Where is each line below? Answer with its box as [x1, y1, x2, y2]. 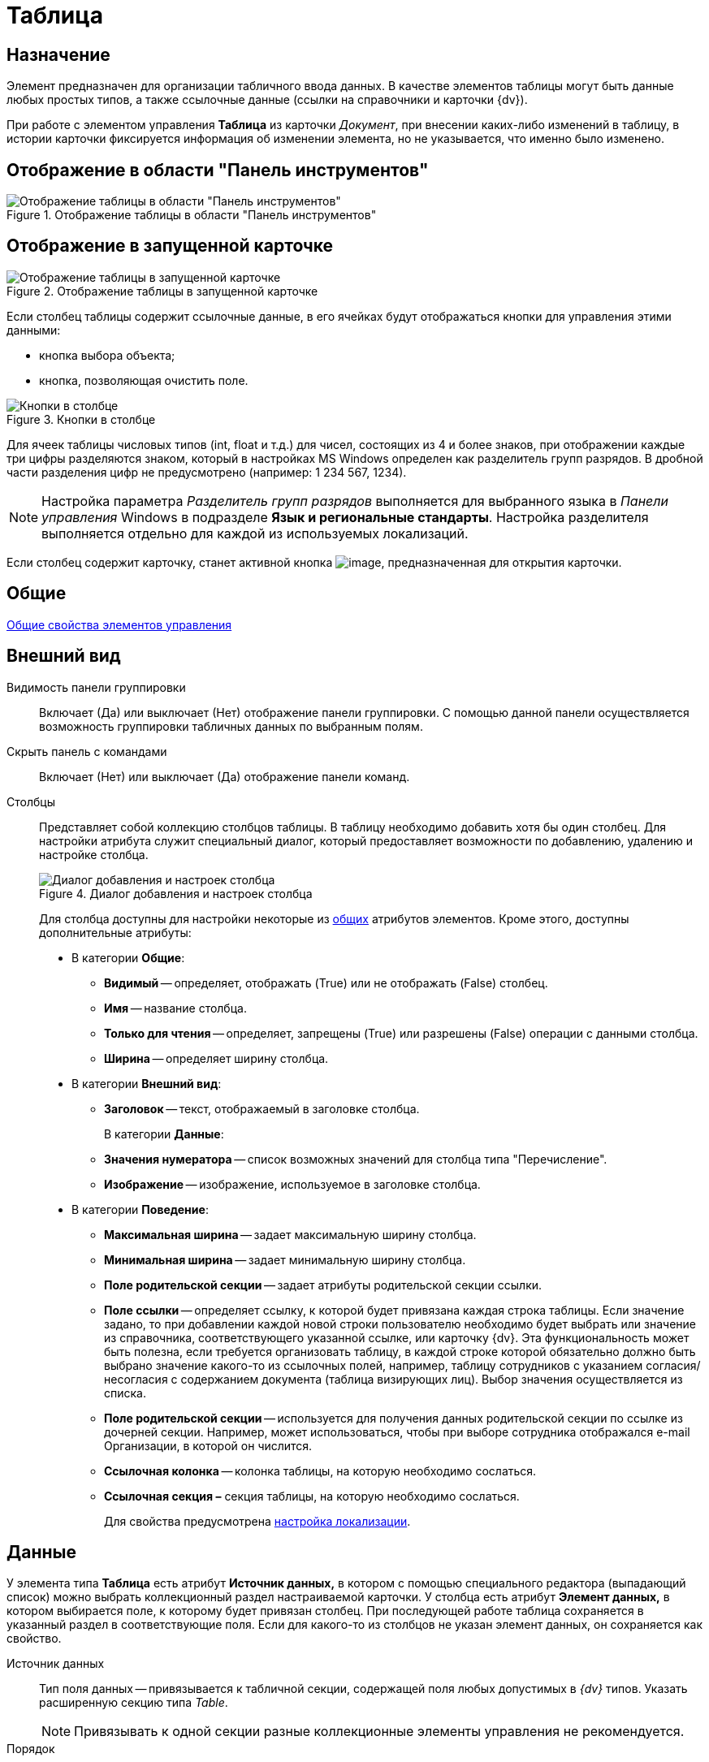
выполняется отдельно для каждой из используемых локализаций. [41, 525, 469, 542]
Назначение [6, 44, 110, 65]
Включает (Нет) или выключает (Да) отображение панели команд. [39, 769, 410, 784]
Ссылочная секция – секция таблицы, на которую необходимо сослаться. [104, 1488, 520, 1503]
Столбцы [6, 794, 55, 809]
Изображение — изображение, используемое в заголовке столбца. [104, 1177, 481, 1191]
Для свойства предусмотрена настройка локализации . [104, 1514, 411, 1528]
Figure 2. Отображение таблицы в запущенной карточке [6, 283, 318, 298]
